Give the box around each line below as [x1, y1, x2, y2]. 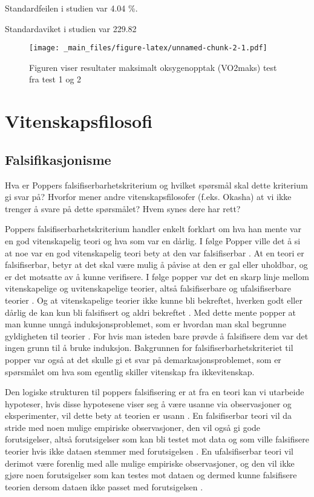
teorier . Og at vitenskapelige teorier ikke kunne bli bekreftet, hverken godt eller [5, 293, 303, 306]
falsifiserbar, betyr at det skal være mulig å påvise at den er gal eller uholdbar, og [5, 258, 308, 271]
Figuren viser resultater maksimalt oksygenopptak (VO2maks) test [29, 61, 277, 73]
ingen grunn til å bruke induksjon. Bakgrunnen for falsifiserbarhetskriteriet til [5, 341, 293, 354]
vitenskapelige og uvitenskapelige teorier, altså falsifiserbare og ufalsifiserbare [5, 282, 291, 295]
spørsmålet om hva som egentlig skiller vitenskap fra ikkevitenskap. [5, 365, 255, 378]
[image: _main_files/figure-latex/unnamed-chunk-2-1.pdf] [29, 44, 267, 53]
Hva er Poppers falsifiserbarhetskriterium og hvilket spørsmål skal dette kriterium [5, 178, 308, 191]
